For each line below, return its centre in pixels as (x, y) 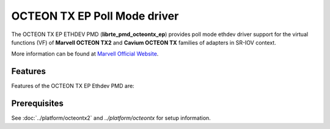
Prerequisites (37, 104)
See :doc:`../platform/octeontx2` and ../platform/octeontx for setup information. (111, 118)
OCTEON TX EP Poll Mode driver (95, 16)
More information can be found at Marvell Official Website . (85, 54)
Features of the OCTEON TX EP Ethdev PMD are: (73, 86)
